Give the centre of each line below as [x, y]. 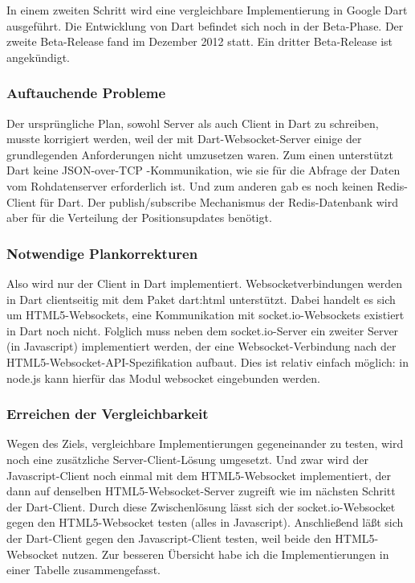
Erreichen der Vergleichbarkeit [108, 414]
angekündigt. [38, 57]
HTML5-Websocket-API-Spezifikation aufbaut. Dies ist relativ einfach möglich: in [207, 361]
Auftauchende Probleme [86, 93]
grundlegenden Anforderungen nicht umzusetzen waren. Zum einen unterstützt [200, 154]
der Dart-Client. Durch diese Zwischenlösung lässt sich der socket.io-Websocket [201, 506]
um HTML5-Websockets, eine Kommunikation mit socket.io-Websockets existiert [205, 315]
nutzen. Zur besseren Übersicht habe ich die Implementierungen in [226, 554]
